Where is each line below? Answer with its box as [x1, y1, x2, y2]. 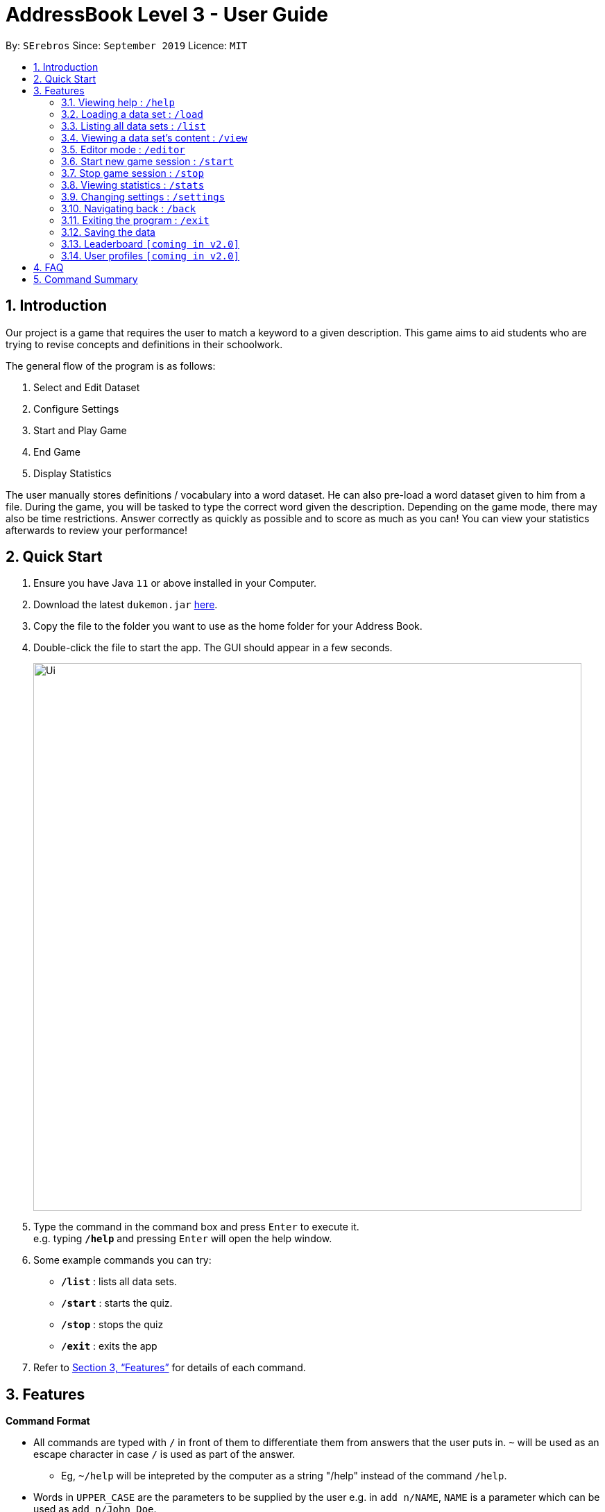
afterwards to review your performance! [6, 524, 188, 536]
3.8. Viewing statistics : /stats [61, 178, 205, 191]
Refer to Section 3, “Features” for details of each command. [33, 1361, 306, 1374]
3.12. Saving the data [61, 225, 155, 238]
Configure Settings [33, 402, 119, 415]
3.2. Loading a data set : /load [61, 108, 203, 120]
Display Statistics [33, 467, 112, 479]
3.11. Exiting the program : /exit [61, 214, 210, 226]
